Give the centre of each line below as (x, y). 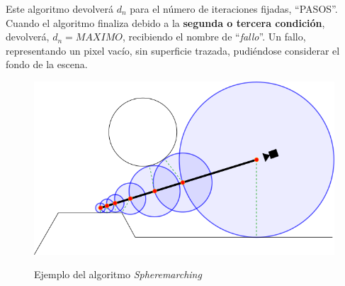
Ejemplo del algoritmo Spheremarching (118, 274)
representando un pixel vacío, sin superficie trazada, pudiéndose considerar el (173, 50)
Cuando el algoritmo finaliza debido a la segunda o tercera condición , (165, 22)
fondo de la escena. (47, 64)
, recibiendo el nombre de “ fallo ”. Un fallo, (214, 37)
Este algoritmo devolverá (60, 9)
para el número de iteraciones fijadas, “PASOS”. (234, 9)
